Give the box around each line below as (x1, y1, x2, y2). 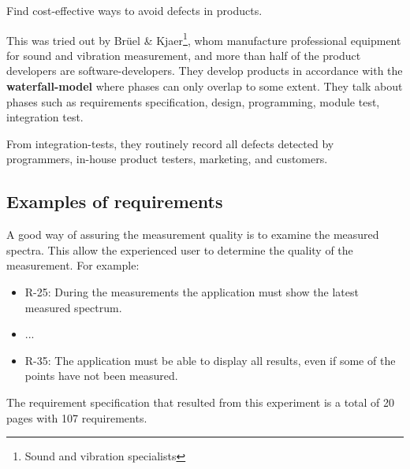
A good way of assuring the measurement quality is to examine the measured (6, 226, 379, 243)
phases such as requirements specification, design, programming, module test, (6, 93, 380, 110)
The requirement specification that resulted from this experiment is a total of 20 (6, 393, 395, 410)
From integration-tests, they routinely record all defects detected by (6, 135, 334, 151)
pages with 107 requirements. (6, 409, 147, 426)
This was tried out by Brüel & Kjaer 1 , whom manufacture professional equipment (6, 29, 401, 48)
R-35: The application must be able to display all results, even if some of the (24, 352, 396, 368)
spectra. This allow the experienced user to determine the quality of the (6, 241, 353, 258)
